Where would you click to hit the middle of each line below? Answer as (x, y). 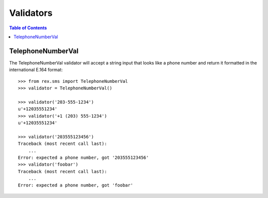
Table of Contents (28, 28)
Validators (31, 13)
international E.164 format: (36, 70)
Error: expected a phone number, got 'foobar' (76, 185)
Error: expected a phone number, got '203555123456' (83, 157)
